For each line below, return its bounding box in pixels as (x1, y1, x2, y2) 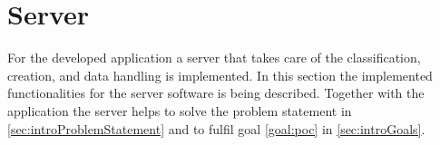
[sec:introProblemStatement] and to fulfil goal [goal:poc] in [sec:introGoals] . (7, 119, 425, 138)
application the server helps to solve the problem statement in (7, 101, 352, 120)
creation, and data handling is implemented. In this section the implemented (7, 65, 433, 84)
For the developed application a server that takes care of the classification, (7, 48, 421, 67)
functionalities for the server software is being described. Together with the (7, 83, 425, 102)
